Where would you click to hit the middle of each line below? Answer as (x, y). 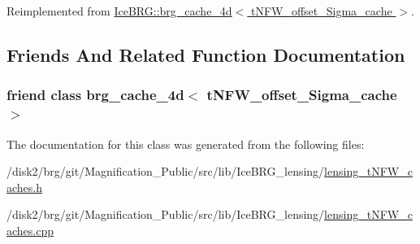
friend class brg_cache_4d (95, 95)
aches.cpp (30, 230)
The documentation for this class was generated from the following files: (186, 144)
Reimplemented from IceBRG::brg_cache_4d (119, 11)
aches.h (25, 187)
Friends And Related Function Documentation (206, 54)
